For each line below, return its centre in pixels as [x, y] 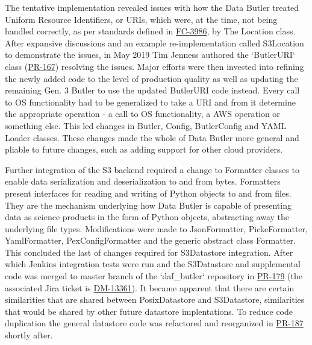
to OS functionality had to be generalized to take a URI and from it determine [150, 102]
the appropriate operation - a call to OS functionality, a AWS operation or [142, 114]
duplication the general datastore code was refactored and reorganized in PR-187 [154, 323]
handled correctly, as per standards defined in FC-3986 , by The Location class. [150, 31]
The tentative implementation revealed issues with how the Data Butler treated [152, 7]
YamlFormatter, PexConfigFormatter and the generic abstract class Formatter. [150, 240]
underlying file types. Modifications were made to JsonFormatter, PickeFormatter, [156, 228]
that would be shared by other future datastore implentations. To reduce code [149, 311]
